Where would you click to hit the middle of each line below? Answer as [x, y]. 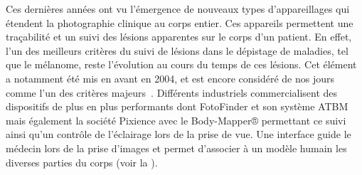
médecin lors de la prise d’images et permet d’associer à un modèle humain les [176, 148]
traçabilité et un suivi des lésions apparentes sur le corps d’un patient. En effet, [179, 37]
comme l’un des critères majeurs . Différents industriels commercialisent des [172, 92]
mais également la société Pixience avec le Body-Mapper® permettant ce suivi [176, 120]
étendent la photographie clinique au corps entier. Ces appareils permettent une [180, 22]
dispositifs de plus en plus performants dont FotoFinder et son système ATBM [177, 106]
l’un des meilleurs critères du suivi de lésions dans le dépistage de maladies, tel [177, 50]
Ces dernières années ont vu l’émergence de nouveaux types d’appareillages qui [178, 9]
